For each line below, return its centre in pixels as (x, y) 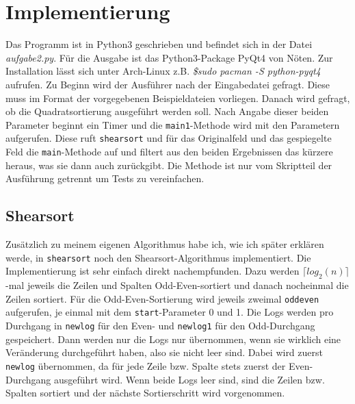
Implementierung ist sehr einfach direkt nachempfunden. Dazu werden (153, 271)
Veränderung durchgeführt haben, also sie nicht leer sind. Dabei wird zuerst (164, 352)
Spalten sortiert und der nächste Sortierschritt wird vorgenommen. (145, 393)
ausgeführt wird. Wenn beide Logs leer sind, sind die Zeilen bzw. (189, 379)
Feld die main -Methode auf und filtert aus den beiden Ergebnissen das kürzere (169, 151)
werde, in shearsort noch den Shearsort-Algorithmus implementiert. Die (158, 257)
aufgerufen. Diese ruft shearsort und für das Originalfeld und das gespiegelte (169, 138)
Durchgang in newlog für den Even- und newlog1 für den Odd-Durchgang (160, 325)
